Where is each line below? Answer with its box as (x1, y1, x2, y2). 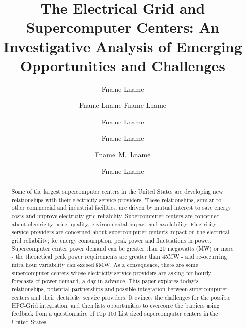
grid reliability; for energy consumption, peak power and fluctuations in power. (11, 236, 211, 244)
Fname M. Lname (95, 149, 151, 160)
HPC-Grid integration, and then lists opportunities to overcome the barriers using (11, 301, 220, 309)
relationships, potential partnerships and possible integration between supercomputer (11, 285, 227, 293)
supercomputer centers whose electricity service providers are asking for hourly (11, 268, 211, 277)
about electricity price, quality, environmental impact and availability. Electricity (11, 220, 217, 228)
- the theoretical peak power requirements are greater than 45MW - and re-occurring (11, 252, 227, 261)
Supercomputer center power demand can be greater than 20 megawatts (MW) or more (11, 244, 234, 252)
